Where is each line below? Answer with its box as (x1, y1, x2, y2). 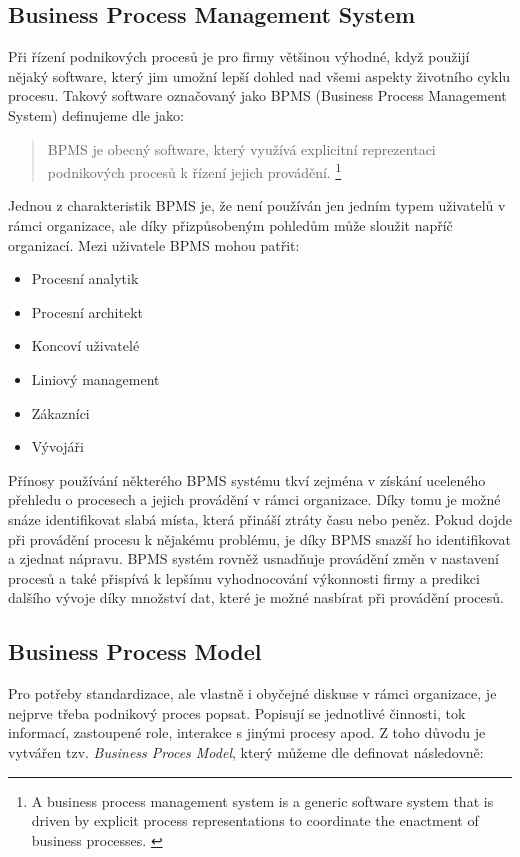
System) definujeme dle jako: (8, 104, 184, 125)
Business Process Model (8, 636, 262, 667)
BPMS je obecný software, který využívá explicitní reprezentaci (47, 138, 436, 159)
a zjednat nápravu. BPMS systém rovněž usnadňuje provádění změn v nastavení (8, 548, 499, 569)
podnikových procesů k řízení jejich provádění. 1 (47, 159, 342, 182)
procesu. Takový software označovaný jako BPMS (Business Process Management (8, 85, 507, 106)
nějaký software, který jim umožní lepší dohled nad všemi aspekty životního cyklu (8, 65, 511, 86)
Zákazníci (31, 402, 90, 423)
